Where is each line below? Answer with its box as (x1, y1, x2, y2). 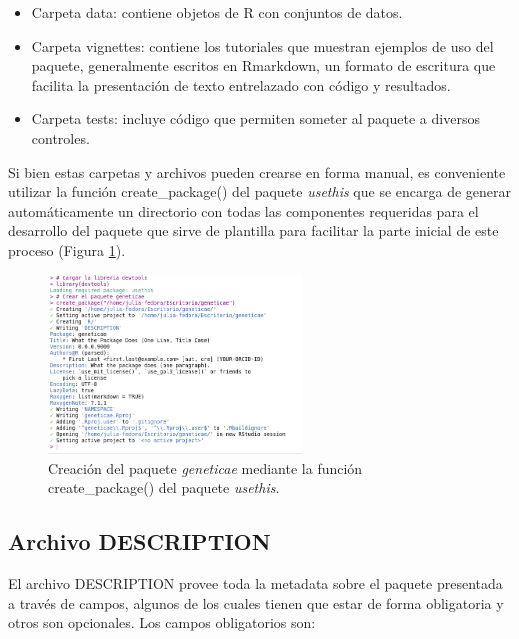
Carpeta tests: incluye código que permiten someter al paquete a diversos (31, 108, 480, 129)
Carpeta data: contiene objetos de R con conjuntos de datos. (31, 2, 403, 22)
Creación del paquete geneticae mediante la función (48, 457, 363, 478)
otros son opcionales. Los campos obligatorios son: (8, 612, 316, 633)
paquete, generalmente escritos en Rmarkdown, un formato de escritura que (31, 55, 496, 76)
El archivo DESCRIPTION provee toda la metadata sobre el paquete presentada (8, 573, 503, 594)
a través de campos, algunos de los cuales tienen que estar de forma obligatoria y (8, 592, 504, 613)
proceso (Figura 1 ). (8, 239, 126, 260)
